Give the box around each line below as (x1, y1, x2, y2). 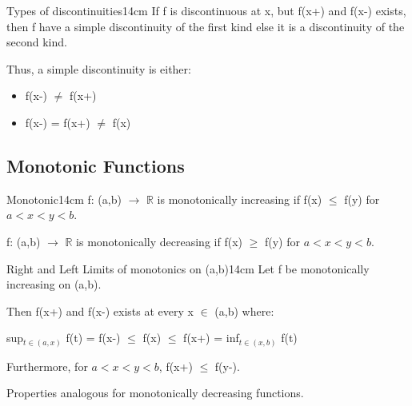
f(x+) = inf (183, 329, 239, 346)
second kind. (6, 34, 67, 50)
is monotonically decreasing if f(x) (76, 233, 242, 249)
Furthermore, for (6, 357, 88, 374)
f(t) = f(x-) (66, 329, 121, 346)
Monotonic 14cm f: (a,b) (6, 190, 122, 207)
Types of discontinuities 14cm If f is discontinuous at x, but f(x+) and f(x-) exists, (6, 2, 406, 18)
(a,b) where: (214, 302, 274, 319)
